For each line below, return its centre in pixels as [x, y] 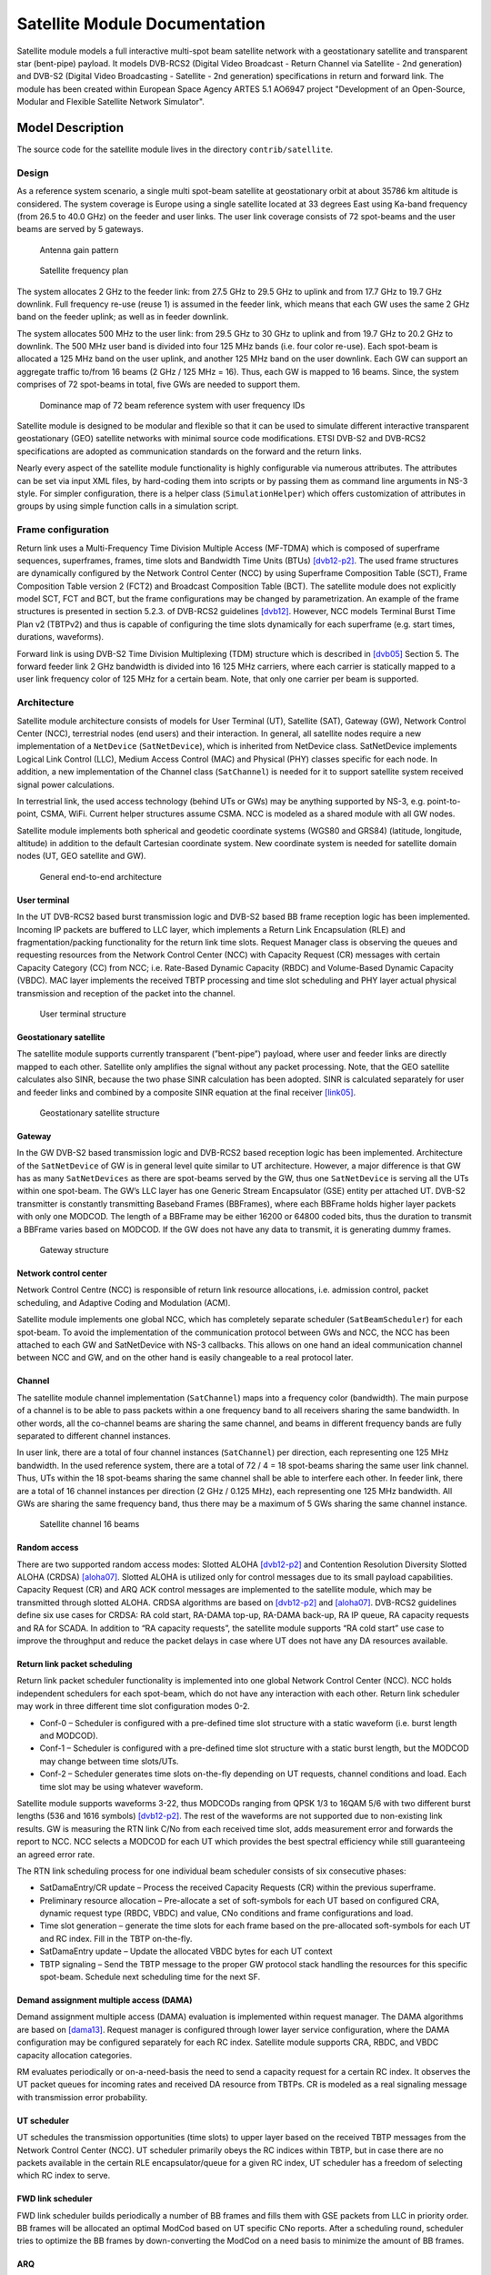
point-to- [444, 801]
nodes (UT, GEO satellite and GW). [81, 856]
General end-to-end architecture [101, 876]
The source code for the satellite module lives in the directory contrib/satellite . [175, 149]
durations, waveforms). [60, 637]
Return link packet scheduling [75, 1664]
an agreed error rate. [56, 1854]
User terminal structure [83, 1014]
